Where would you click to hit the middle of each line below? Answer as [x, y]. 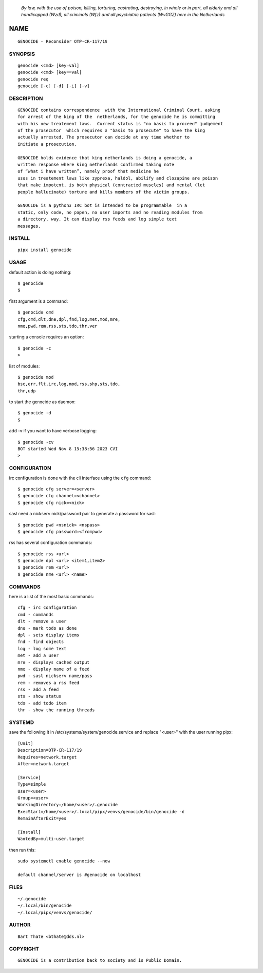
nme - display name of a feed [54, 669]
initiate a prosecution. [47, 144]
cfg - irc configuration [47, 608]
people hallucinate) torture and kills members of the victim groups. [104, 192]
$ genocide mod [36, 377]
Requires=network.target [47, 757]
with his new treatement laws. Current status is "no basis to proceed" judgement [121, 124]
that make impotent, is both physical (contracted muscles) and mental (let [112, 185]
